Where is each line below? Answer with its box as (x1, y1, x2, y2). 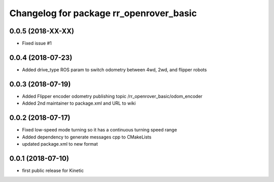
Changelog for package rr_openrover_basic (9, 8, 197, 19)
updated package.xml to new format (22, 141, 98, 147)
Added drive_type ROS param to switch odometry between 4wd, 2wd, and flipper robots (22, 66, 207, 73)
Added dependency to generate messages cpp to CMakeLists (22, 134, 152, 140)
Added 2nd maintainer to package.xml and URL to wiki (22, 100, 136, 106)
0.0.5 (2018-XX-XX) (9, 27, 75, 35)
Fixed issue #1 (22, 40, 52, 47)
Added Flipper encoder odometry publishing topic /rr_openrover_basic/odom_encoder (22, 93, 203, 99)
